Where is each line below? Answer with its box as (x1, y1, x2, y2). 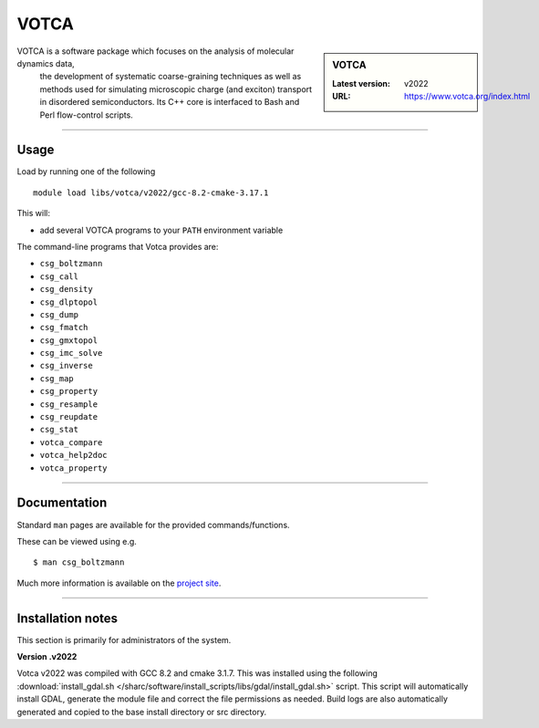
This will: (16, 208, 50, 219)
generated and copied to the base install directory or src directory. (16, 706, 267, 717)
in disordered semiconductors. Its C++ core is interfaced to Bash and (39, 97, 300, 108)
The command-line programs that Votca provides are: (16, 241, 219, 252)
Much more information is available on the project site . (16, 577, 222, 588)
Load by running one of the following (16, 166, 156, 177)
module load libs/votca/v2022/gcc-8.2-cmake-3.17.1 (33, 187, 269, 198)
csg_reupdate (39, 411, 98, 422)
